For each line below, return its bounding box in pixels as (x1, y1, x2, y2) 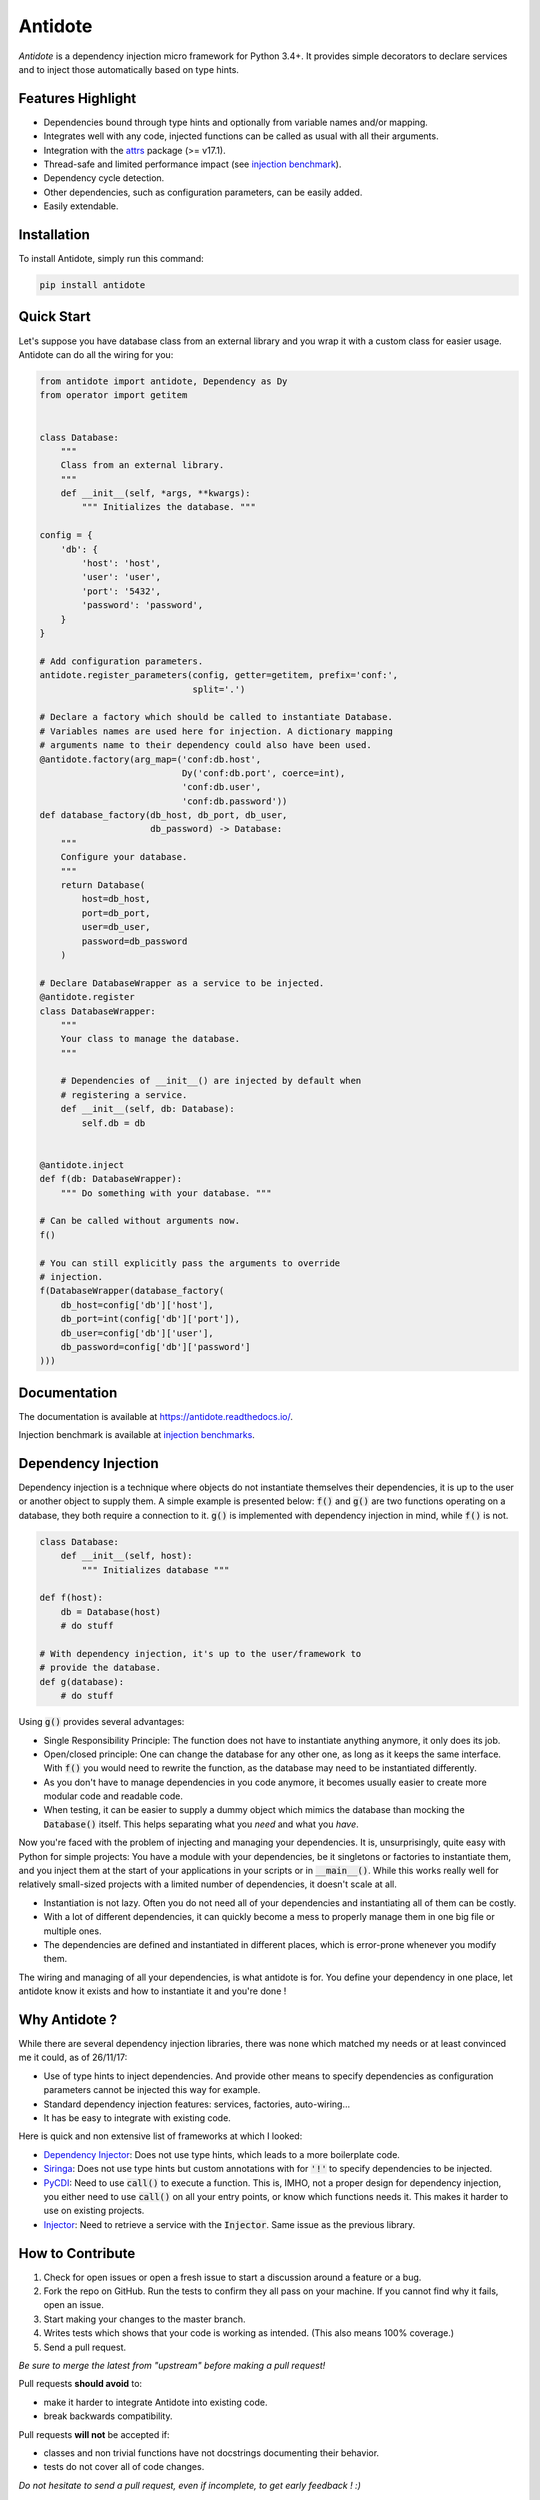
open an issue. (43, 2299, 105, 2311)
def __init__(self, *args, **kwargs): (60, 488, 251, 499)
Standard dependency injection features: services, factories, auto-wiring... (43, 2098, 350, 2110)
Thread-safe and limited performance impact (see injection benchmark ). (43, 158, 342, 170)
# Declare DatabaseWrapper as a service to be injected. (39, 977, 325, 989)
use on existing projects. (43, 2205, 145, 2217)
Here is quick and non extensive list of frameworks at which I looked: (18, 2130, 303, 2142)
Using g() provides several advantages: (18, 1716, 185, 1728)
